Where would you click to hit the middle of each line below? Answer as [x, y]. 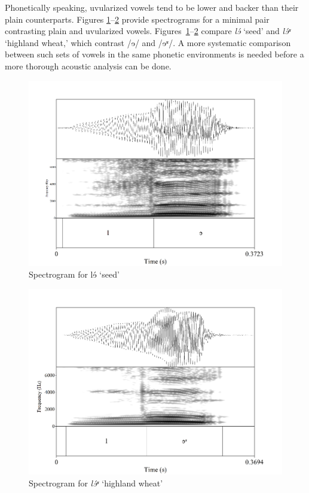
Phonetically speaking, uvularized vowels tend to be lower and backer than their [152, 7]
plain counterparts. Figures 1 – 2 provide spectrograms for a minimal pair [137, 19]
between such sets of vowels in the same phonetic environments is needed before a [154, 54]
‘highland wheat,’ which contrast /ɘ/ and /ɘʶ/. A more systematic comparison [148, 42]
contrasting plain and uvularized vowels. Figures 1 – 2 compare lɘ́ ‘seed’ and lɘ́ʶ [148, 31]
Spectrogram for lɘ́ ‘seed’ [74, 274]
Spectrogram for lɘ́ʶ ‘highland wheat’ [96, 483]
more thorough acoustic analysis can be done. [88, 66]
